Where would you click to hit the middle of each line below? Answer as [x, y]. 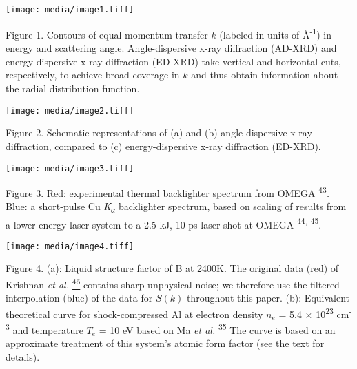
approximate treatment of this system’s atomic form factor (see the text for [165, 343]
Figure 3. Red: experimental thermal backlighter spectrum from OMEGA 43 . [168, 192]
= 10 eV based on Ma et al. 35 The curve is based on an [217, 329]
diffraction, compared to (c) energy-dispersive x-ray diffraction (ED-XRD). [163, 146]
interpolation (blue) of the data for [79, 298]
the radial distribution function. [73, 88]
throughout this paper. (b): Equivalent [268, 298]
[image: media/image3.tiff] [70, 168]
